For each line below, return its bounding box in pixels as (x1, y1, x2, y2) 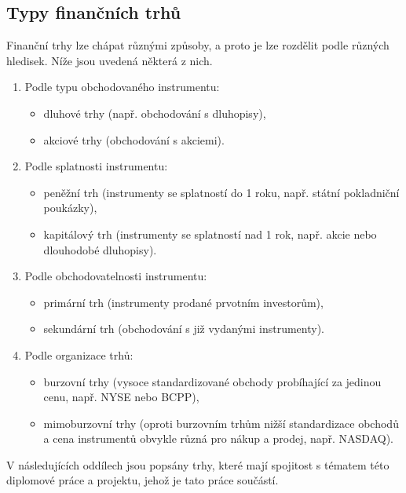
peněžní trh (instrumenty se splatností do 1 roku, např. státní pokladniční (43, 184, 400, 200)
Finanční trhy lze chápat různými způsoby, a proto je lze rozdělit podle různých (6, 37, 390, 53)
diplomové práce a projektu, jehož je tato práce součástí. (6, 472, 279, 488)
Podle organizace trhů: (24, 346, 134, 363)
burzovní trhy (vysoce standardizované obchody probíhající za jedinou (43, 373, 382, 389)
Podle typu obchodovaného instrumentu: (24, 79, 220, 95)
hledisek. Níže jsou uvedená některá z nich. (6, 52, 213, 68)
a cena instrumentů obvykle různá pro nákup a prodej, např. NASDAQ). (43, 430, 394, 447)
